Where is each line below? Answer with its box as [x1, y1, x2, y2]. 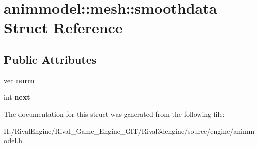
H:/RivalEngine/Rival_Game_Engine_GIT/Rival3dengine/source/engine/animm [4, 125, 255, 136]
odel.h [4, 135, 22, 146]
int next [4, 92, 30, 102]
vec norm [4, 75, 35, 85]
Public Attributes [4, 51, 97, 67]
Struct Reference [4, 17, 123, 38]
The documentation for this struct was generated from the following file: [4, 108, 225, 119]
